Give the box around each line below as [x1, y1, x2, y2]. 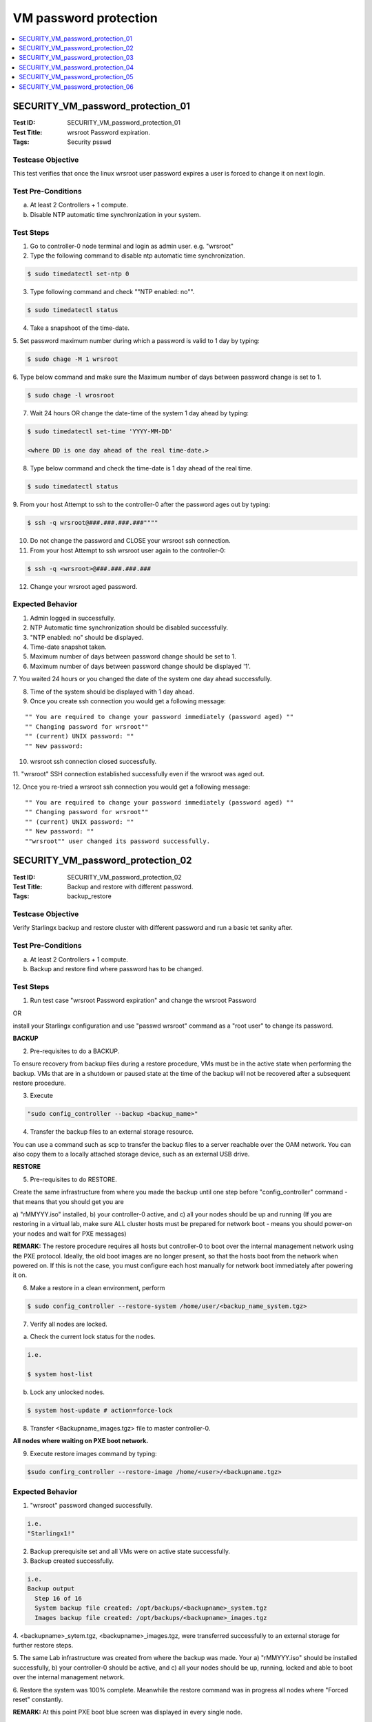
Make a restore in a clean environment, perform [30, 1283, 165, 1291]
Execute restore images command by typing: [30, 1449, 158, 1458]
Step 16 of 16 [34, 1595, 83, 1602]
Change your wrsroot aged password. [30, 582, 138, 590]
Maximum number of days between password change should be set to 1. [30, 652, 237, 661]
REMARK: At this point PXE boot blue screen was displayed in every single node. [12, 1708, 242, 1716]
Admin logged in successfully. [30, 614, 116, 622]
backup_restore [67, 892, 112, 900]
